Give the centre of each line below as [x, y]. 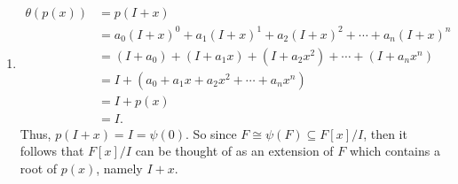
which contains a [395, 151]
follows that [52, 151]
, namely [119, 168]
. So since [211, 133]
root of [39, 168]
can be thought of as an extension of [234, 151]
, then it [385, 133]
